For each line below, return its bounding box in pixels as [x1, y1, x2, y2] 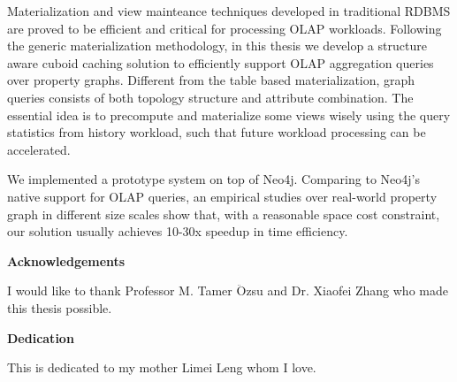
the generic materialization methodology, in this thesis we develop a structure [7, 36, 427, 55]
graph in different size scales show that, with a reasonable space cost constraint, [7, 204, 440, 223]
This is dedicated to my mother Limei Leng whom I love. [7, 358, 316, 377]
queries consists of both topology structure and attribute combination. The [7, 88, 414, 106]
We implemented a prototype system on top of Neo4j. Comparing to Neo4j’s [7, 170, 420, 188]
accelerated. [7, 140, 71, 158]
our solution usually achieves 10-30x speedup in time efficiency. [7, 222, 348, 241]
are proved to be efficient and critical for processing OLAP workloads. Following [7, 19, 442, 37]
